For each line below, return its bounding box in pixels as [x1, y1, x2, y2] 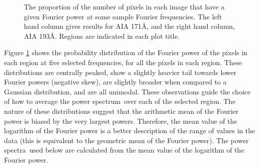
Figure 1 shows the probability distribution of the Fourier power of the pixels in [4, 47, 248, 58]
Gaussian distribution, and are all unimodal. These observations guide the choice [4, 86, 251, 96]
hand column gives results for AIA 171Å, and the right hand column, [24, 21, 235, 31]
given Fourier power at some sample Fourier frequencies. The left [24, 11, 222, 21]
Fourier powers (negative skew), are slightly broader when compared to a [4, 77, 227, 87]
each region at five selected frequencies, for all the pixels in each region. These [4, 57, 242, 67]
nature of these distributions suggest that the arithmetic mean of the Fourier [4, 105, 239, 116]
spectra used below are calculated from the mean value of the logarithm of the [4, 145, 245, 155]
